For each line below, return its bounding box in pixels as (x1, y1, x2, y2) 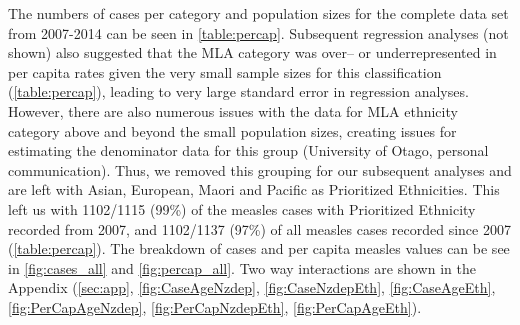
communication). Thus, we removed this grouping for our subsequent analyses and (8, 159, 512, 180)
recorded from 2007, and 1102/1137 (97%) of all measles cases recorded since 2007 (8, 218, 511, 239)
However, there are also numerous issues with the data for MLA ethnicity (8, 100, 458, 121)
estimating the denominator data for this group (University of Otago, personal (8, 140, 489, 161)
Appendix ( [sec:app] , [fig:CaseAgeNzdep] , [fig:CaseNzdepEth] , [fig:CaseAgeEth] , (8, 277, 496, 298)
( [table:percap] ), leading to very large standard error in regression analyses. (8, 81, 469, 102)
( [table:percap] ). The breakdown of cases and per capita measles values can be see (8, 238, 510, 259)
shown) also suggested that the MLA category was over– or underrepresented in (8, 42, 497, 63)
